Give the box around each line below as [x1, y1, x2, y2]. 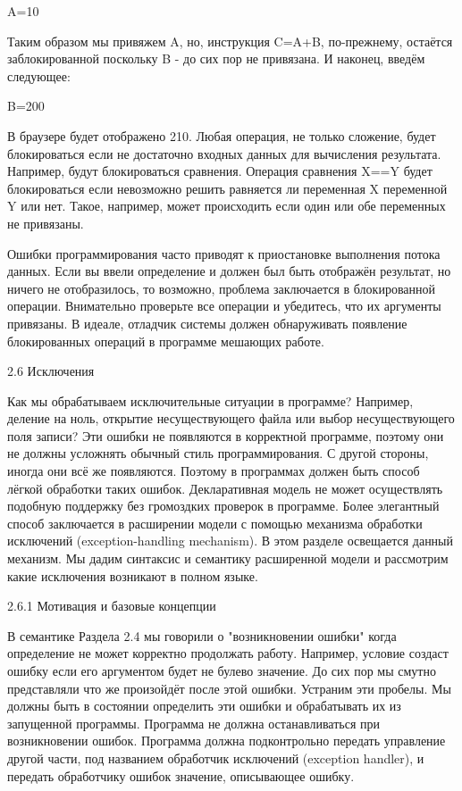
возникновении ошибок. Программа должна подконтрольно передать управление [7, 731, 446, 750]
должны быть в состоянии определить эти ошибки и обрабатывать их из [7, 696, 401, 715]
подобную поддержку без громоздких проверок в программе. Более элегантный [7, 496, 440, 515]
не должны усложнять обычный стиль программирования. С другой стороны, [7, 444, 429, 462]
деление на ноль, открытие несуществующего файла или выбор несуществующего [7, 409, 455, 428]
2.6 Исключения [7, 362, 95, 380]
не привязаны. [7, 213, 84, 232]
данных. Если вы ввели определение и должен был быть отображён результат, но [7, 262, 451, 280]
